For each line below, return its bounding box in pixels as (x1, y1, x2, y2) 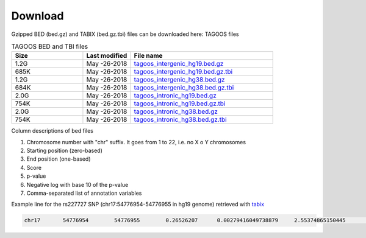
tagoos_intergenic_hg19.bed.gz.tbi (134, 68, 233, 76)
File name (134, 52, 163, 60)
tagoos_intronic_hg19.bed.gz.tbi (134, 99, 226, 108)
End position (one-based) (26, 155, 91, 163)
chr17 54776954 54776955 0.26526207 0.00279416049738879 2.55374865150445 (24, 217, 346, 224)
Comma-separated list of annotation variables (26, 189, 142, 197)
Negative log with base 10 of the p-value (26, 181, 129, 188)
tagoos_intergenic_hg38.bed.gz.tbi (134, 83, 234, 92)
